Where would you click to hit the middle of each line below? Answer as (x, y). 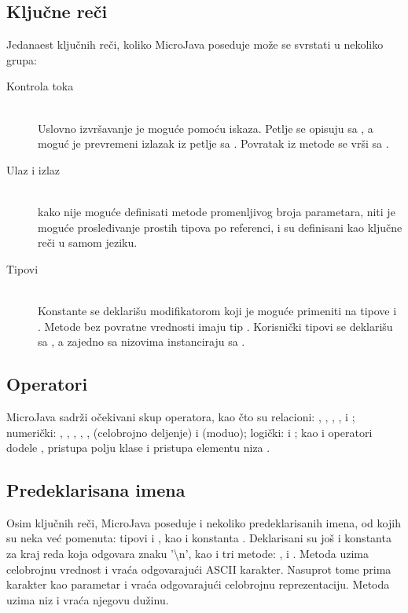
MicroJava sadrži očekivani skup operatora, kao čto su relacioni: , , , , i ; (181, 416)
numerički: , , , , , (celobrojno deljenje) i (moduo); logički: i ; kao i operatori (189, 432)
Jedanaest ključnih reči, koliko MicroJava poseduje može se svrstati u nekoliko (195, 44)
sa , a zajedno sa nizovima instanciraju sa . (142, 341)
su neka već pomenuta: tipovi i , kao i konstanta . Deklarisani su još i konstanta (199, 538)
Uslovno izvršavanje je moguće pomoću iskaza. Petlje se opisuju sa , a (206, 128)
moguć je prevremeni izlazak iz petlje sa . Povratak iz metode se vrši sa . (213, 143)
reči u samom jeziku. (88, 242)
